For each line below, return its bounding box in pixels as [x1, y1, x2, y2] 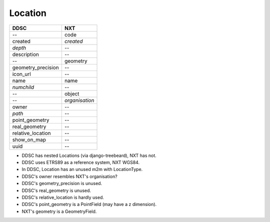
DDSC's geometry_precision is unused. [21, 180, 102, 186]
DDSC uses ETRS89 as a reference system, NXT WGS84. [21, 159, 140, 165]
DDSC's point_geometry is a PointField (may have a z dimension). [21, 201, 157, 207]
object [64, 90, 79, 97]
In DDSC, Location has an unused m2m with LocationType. [21, 166, 143, 172]
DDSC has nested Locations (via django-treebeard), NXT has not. [21, 152, 157, 158]
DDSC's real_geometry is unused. [21, 187, 91, 193]
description [12, 50, 39, 57]
